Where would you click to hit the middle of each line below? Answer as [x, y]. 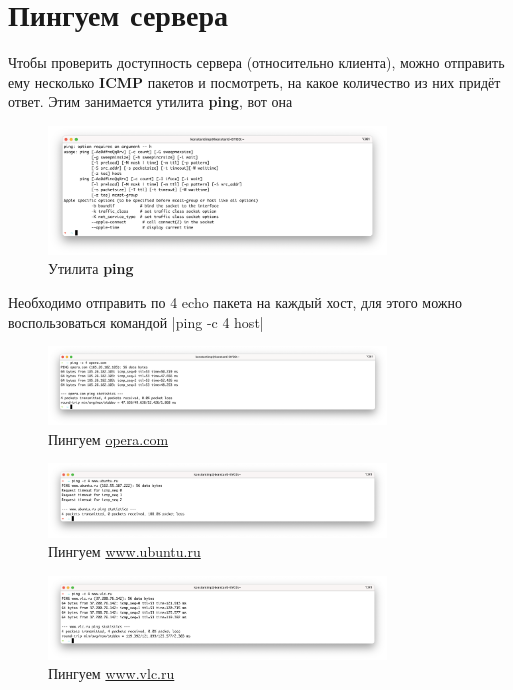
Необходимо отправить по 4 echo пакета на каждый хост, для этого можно [235, 301]
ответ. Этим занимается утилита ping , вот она [150, 101]
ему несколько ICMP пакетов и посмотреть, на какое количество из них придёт [254, 81]
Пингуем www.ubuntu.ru [124, 551]
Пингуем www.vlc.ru [111, 673]
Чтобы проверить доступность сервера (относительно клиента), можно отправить [256, 62]
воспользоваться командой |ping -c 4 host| [136, 321]
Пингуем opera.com [108, 438]
